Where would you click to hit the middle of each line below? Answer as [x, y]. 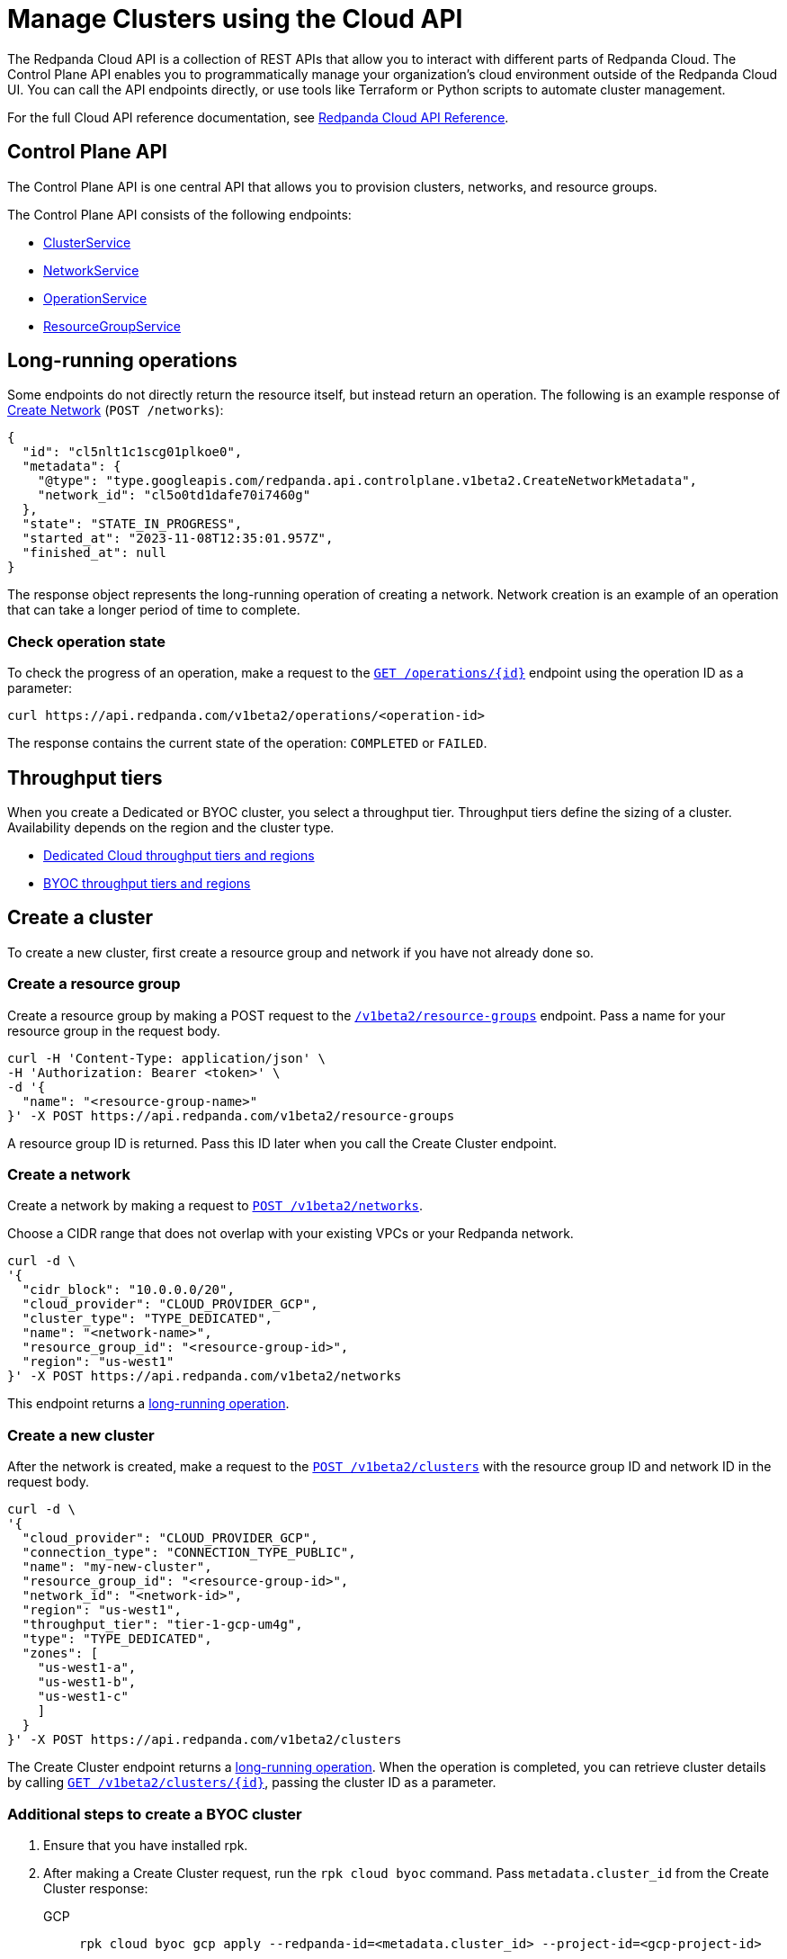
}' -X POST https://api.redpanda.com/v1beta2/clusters [205, 1740]
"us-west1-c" [83, 1697]
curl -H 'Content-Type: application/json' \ [167, 1058]
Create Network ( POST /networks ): [116, 410]
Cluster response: [96, 1888]
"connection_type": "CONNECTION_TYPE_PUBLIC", [189, 1553]
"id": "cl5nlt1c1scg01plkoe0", [132, 452]
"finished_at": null [94, 553]
